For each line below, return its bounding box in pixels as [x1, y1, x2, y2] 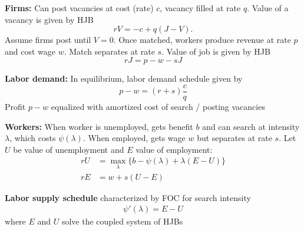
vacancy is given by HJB [5, 13, 94, 25]
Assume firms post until [5, 34, 91, 46]
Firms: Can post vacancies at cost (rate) [5, 2, 154, 14]
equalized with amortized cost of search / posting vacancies [51, 101, 265, 113]
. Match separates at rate [64, 45, 155, 57]
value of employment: [136, 143, 213, 155]
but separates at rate [197, 132, 272, 144]
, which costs [9, 132, 56, 144]
